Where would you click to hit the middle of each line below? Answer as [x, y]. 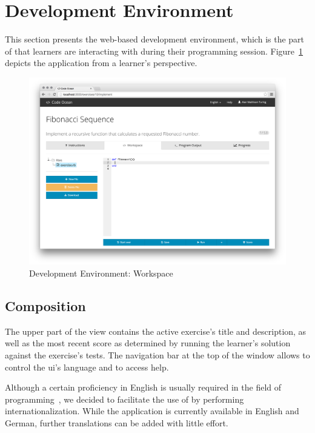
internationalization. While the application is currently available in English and [152, 411]
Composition [45, 305]
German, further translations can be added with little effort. [117, 422]
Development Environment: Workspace [101, 273]
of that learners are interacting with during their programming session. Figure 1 [154, 51]
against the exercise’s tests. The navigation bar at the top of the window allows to [157, 354]
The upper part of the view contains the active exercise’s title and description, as [156, 331]
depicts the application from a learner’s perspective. [101, 63]
